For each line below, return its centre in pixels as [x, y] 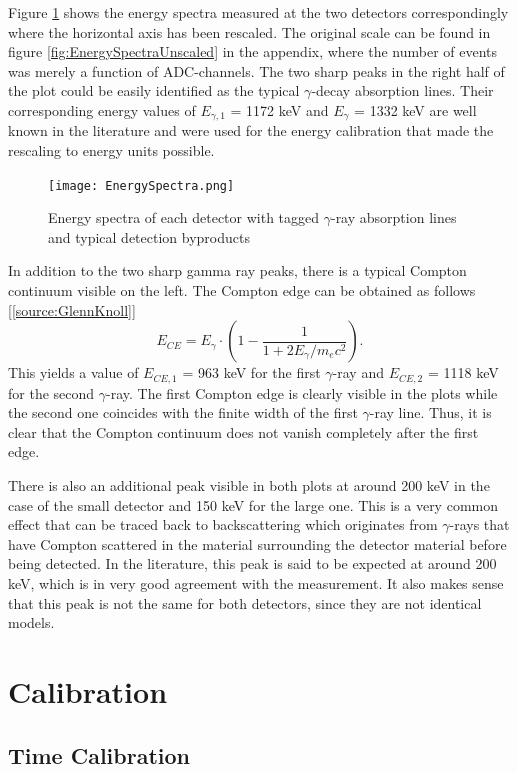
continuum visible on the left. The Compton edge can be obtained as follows [242, 290]
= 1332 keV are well [415, 109]
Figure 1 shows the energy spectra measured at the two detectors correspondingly [258, 12]
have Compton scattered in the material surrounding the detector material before [257, 543]
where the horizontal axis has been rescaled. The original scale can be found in [249, 31]
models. [31, 622]
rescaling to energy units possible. [111, 150]
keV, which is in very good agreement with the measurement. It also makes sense [256, 583]
